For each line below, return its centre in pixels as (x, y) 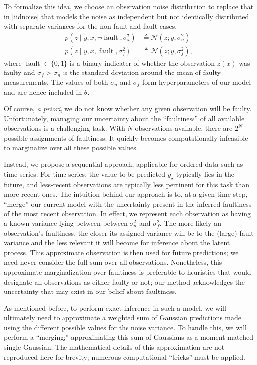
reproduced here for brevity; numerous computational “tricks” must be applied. (125, 356)
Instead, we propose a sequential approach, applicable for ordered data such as (124, 164)
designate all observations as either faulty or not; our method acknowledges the (125, 281)
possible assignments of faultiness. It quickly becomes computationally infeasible (126, 138)
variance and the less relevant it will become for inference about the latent (117, 243)
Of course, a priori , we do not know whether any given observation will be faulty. (128, 109)
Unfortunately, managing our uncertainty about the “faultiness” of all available (124, 118)
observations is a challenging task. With (64, 128)
